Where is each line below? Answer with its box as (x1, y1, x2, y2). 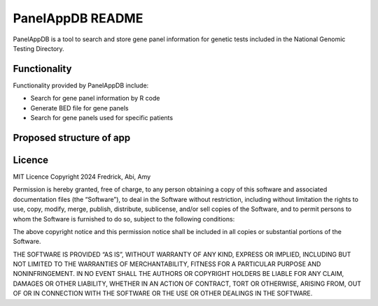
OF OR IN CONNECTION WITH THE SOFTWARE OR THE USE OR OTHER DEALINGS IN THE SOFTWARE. (13, 289, 313, 298)
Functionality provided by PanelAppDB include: (13, 81, 149, 89)
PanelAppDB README (13, 10, 143, 26)
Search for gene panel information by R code (30, 94, 160, 103)
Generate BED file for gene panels (30, 103, 129, 112)
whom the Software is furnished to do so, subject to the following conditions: (13, 214, 235, 223)
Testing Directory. (13, 44, 64, 52)
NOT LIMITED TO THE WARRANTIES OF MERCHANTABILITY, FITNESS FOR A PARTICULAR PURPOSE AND (13, 260, 321, 268)
